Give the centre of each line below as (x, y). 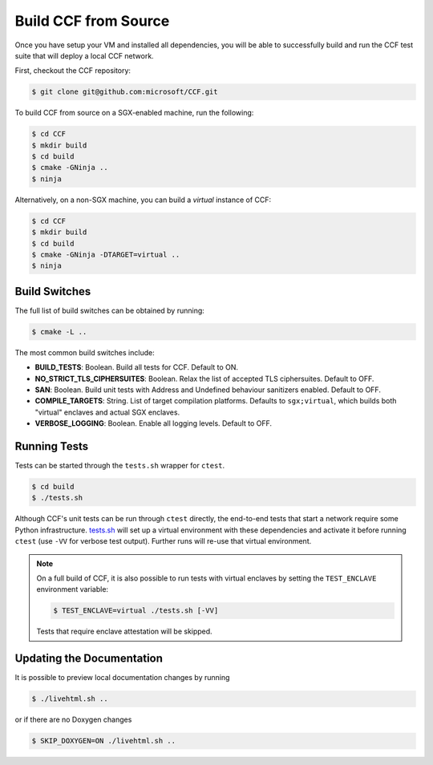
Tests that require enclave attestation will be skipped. (124, 631)
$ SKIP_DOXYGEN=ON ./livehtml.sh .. (104, 741)
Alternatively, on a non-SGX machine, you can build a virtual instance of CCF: (143, 200)
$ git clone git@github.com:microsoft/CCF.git (125, 92)
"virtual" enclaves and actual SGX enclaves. (107, 412)
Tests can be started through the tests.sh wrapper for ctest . (120, 466)
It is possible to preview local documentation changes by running (122, 678)
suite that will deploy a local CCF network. (84, 55)
